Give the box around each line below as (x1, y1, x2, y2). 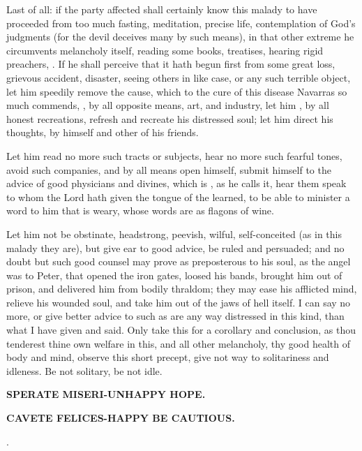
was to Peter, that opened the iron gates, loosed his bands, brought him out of (6, 267, 342, 282)
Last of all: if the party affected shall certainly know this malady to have (6, 2, 317, 16)
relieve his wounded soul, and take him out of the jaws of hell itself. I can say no (6, 295, 351, 309)
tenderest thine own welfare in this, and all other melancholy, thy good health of (6, 336, 351, 350)
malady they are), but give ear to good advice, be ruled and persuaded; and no (6, 240, 345, 255)
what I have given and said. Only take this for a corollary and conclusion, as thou (6, 323, 356, 337)
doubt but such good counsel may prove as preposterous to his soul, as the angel (6, 254, 351, 269)
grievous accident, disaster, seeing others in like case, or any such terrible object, (6, 70, 351, 84)
